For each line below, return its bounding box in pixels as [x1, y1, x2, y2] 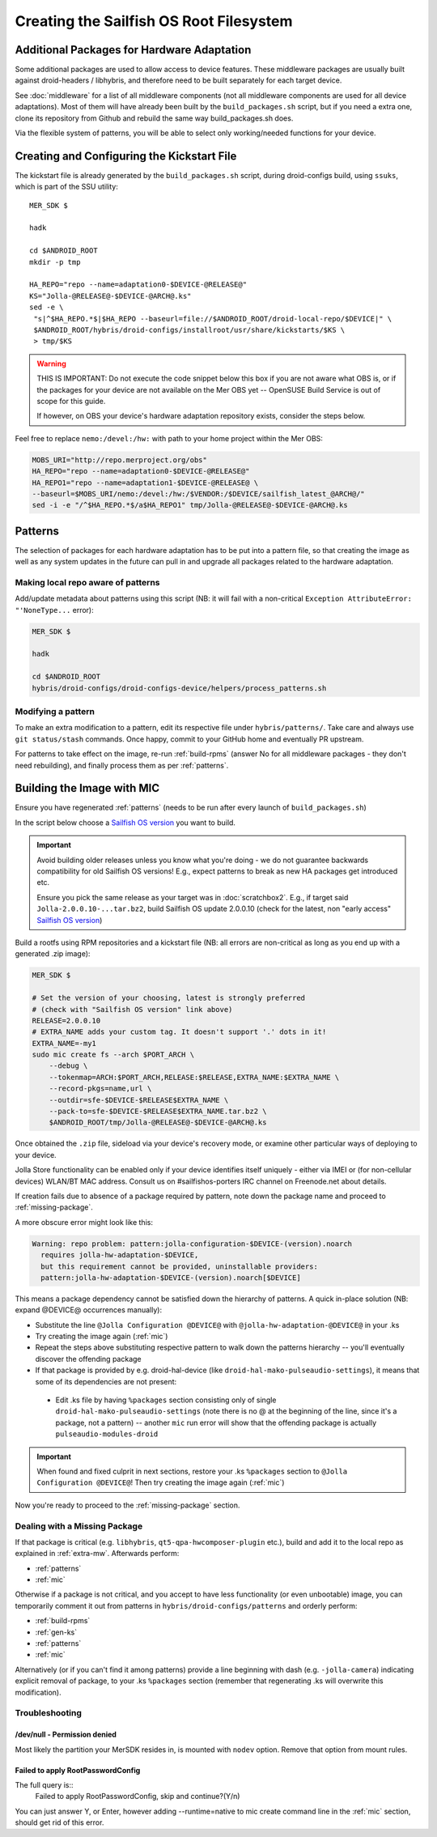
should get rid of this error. [15, 1818, 104, 1827]
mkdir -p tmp [29, 257, 81, 266]
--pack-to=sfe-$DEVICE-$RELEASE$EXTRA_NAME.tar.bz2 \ [49, 1107, 267, 1116]
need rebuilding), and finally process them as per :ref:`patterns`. [15, 760, 229, 770]
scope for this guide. [36, 396, 106, 406]
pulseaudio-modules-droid [55, 1430, 159, 1439]
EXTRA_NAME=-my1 [32, 1039, 97, 1048]
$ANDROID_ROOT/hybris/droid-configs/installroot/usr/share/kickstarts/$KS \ [33, 325, 346, 334]
